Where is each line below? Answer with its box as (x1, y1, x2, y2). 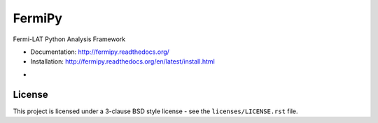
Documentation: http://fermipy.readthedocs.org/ (30, 48, 169, 56)
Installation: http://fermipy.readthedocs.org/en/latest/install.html (30, 57, 215, 66)
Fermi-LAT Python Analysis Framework (13, 35, 126, 43)
